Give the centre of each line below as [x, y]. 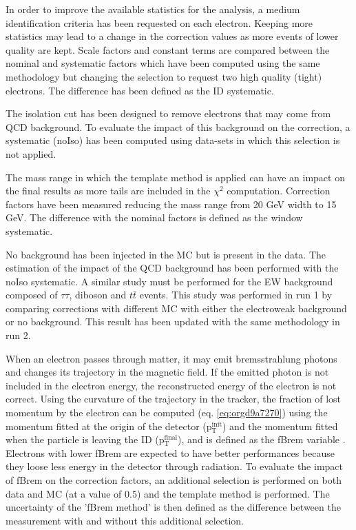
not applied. [31, 153]
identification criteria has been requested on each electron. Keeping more [159, 22]
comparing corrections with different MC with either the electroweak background [176, 308]
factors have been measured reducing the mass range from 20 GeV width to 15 [171, 204]
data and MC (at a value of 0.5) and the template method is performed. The [168, 493]
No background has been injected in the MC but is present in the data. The [166, 254]
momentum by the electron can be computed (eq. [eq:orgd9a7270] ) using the [167, 412]
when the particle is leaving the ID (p [85, 439]
